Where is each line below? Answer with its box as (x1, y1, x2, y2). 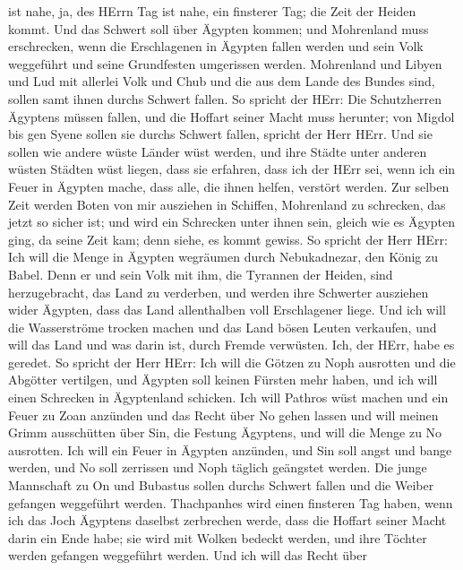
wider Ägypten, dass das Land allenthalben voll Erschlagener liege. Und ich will (8, 300, 446, 319)
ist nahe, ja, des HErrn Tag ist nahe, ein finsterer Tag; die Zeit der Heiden (8, 2, 416, 20)
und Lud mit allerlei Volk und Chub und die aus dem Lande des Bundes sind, (8, 72, 435, 91)
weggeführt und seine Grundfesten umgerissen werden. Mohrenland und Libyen (8, 54, 442, 73)
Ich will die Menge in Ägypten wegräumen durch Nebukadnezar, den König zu (8, 247, 439, 266)
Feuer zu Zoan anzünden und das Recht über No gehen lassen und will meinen (8, 405, 439, 424)
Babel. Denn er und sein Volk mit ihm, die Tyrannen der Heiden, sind (8, 264, 393, 283)
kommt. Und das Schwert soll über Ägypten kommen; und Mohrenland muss (8, 19, 429, 38)
